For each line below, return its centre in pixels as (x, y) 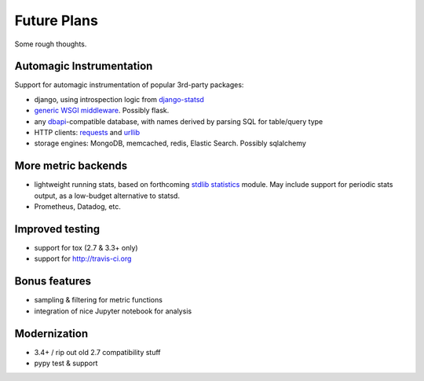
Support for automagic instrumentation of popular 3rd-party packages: (129, 85)
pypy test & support (66, 363)
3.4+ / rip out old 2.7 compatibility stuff (97, 352)
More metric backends (71, 166)
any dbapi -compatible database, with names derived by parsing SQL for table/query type (179, 121)
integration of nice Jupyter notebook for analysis (113, 311)
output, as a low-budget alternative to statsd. (107, 196)
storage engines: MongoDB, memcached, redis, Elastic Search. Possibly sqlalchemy (170, 143)
